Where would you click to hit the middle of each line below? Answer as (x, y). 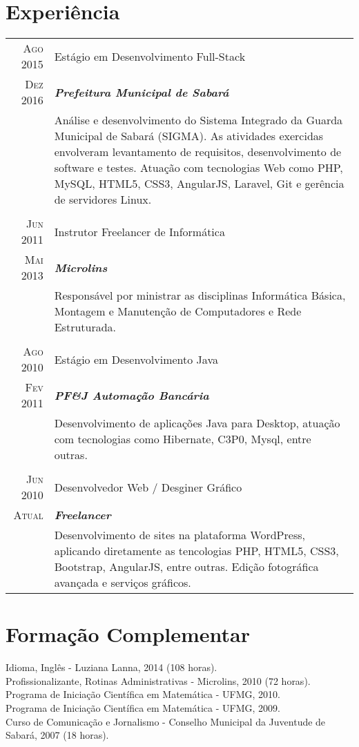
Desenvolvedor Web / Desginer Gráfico (148, 487)
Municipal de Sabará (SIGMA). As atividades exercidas (189, 136)
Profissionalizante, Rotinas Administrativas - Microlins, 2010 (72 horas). (158, 680)
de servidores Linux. (103, 200)
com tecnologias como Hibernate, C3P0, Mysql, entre (183, 439)
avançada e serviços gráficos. (123, 583)
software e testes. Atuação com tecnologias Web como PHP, (198, 168)
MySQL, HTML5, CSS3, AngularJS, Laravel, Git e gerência (199, 184)
